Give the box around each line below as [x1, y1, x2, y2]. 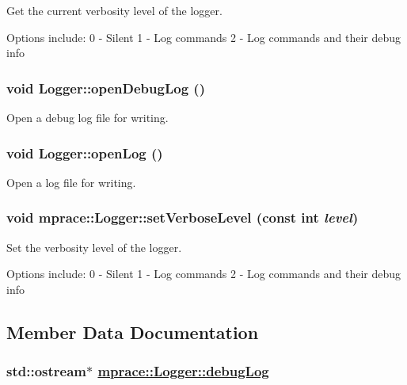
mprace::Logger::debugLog [97, 361, 269, 381]
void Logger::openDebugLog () [6, 78, 205, 97]
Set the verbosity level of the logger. [6, 238, 182, 255]
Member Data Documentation [6, 319, 259, 344]
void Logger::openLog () [6, 143, 163, 162]
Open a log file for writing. [6, 173, 136, 190]
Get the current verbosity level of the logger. [6, 2, 223, 18]
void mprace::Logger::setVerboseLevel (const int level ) [6, 208, 359, 227]
